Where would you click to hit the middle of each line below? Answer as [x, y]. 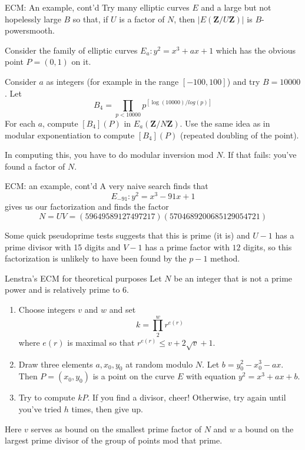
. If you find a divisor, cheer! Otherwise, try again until [187, 397]
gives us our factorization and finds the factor [87, 206]
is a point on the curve [134, 376]
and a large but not [236, 7]
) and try [243, 81]
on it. [81, 62]
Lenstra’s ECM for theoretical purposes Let [83, 278]
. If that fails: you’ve [260, 155]
